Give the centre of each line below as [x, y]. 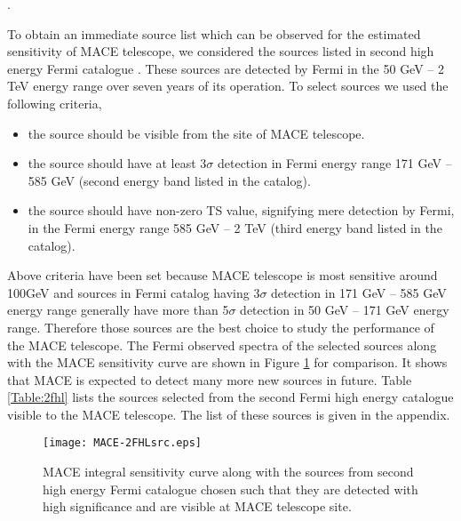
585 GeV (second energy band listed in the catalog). [169, 180]
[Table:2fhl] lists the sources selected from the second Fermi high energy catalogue [230, 397]
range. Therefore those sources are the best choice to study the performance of [221, 327]
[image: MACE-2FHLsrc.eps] [122, 443]
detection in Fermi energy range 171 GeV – [334, 163]
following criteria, [55, 103]
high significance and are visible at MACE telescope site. [197, 506]
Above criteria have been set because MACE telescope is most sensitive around [223, 275]
